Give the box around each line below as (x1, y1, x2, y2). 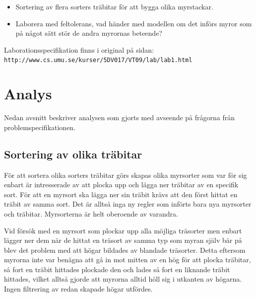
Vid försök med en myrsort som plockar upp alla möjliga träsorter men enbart (4, 225, 242, 235)
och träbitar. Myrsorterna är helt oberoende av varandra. (4, 208, 178, 219)
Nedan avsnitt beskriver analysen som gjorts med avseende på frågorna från (4, 112, 235, 123)
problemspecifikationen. (4, 122, 76, 132)
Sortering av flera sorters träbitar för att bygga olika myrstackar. (15, 1, 213, 11)
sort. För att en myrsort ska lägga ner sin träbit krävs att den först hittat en (4, 189, 238, 199)
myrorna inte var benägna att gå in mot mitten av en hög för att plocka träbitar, (4, 254, 251, 265)
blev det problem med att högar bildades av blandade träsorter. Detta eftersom (4, 244, 246, 255)
